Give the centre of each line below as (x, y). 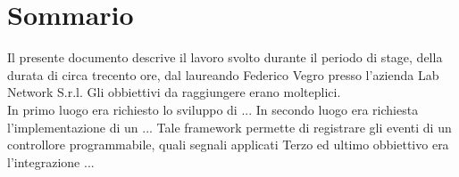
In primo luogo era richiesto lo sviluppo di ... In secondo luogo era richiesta (213, 109)
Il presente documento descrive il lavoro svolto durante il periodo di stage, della (225, 57)
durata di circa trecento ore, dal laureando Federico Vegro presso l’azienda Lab (223, 74)
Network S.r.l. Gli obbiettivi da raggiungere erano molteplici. (174, 92)
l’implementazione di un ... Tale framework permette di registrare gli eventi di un (229, 127)
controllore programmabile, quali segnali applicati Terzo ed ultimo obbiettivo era (228, 145)
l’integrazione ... (51, 161)
